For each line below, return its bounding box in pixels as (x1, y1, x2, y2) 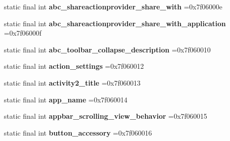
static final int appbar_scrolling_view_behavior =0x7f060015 (4, 111, 207, 121)
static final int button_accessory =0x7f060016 (4, 127, 152, 138)
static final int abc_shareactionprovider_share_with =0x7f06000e (4, 1, 223, 11)
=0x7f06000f (4, 28, 42, 38)
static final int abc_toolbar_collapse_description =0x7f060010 (4, 44, 211, 54)
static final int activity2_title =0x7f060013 (4, 77, 140, 88)
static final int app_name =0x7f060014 (4, 94, 128, 104)
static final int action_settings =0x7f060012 (4, 61, 144, 71)
